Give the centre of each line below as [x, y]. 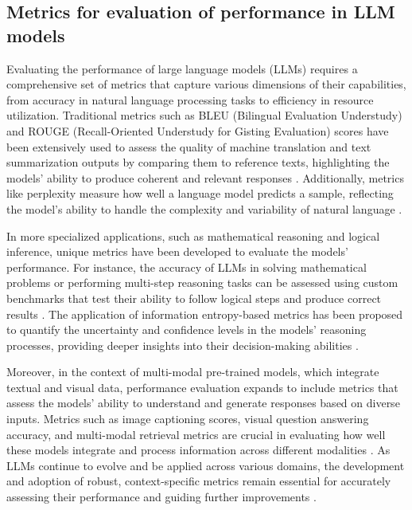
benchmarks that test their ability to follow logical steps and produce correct [194, 298]
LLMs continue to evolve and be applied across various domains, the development [206, 465]
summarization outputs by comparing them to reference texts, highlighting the [198, 162]
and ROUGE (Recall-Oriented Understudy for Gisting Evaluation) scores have [198, 130]
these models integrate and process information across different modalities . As [198, 450]
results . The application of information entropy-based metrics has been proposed [205, 314]
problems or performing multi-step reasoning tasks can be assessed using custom [202, 282]
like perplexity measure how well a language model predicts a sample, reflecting [200, 193]
